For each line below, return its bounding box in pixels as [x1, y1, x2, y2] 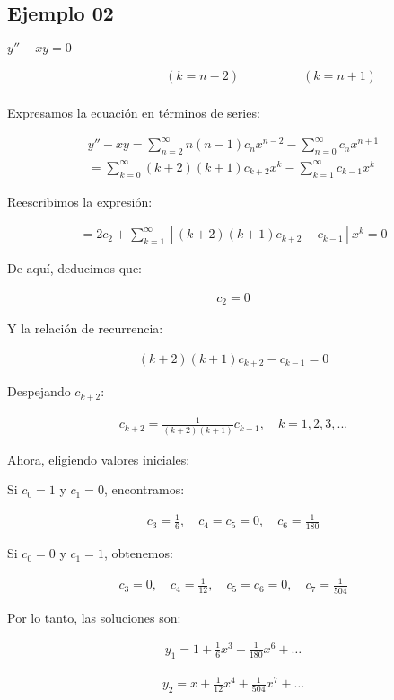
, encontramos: [103, 480, 185, 499]
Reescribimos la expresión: [7, 191, 153, 210]
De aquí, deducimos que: [7, 259, 142, 278]
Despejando [7, 382, 71, 401]
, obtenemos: [103, 544, 173, 563]
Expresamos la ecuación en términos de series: [7, 103, 260, 122]
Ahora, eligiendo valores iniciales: [7, 449, 190, 468]
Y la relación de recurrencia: [7, 319, 163, 338]
